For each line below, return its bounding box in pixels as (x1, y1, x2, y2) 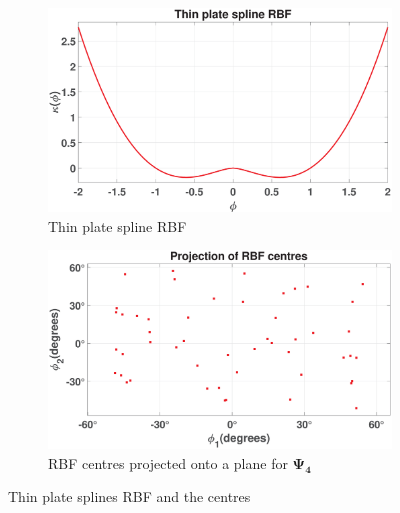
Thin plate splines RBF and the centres (8, 486, 251, 507)
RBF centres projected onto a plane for (48, 452, 288, 473)
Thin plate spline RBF (48, 215, 187, 236)
